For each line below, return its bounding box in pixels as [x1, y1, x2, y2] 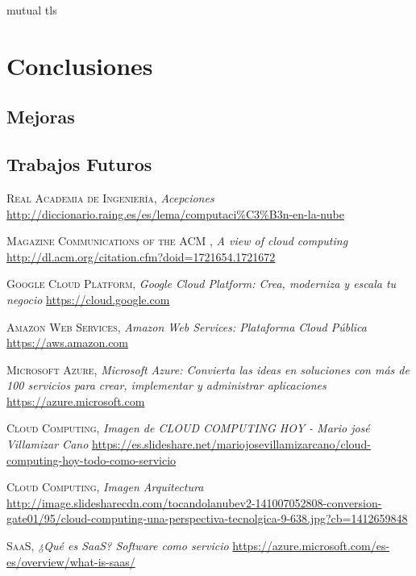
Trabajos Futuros [6, 152, 152, 177]
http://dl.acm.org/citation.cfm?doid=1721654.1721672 [6, 248, 276, 265]
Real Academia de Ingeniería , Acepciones [6, 189, 214, 206]
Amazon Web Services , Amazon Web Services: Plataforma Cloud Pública [6, 318, 367, 335]
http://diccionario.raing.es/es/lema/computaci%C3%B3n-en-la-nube [6, 205, 344, 222]
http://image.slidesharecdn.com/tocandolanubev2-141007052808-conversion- [6, 494, 382, 511]
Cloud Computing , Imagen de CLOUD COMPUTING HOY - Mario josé [6, 419, 370, 436]
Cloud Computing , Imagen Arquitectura [6, 478, 204, 495]
